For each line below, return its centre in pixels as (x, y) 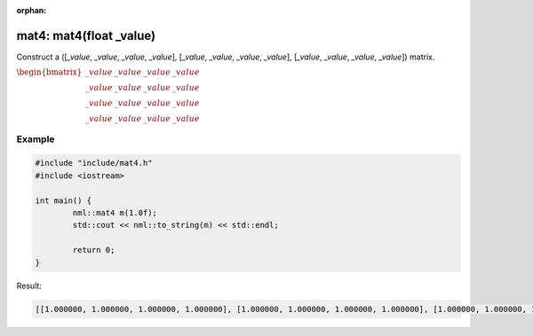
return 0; (94, 250)
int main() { (64, 200)
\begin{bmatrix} (49, 72)
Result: (29, 285)
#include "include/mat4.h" (94, 163)
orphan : (32, 10)
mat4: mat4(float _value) (86, 35)
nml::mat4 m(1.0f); (115, 213)
